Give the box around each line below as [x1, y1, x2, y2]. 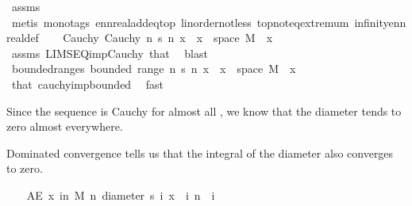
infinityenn [354, 13, 406, 30]
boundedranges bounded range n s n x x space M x [11, 60, 296, 77]
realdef [6, 29, 39, 46]
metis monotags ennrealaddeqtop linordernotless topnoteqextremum [11, 13, 349, 30]
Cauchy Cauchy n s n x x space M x [63, 29, 273, 46]
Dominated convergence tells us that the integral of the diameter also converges [6, 144, 394, 161]
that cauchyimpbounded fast [11, 75, 164, 92]
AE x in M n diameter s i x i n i [26, 186, 215, 203]
